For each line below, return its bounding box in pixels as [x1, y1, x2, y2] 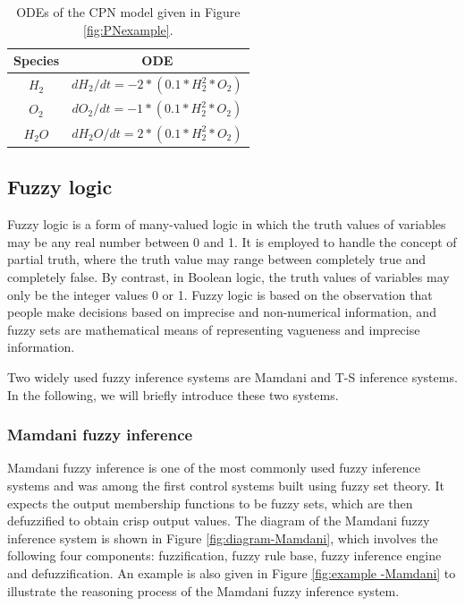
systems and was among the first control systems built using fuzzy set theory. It [7, 475, 444, 494]
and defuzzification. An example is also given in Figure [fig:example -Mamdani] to [7, 563, 456, 582]
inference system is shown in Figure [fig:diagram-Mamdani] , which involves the [7, 528, 438, 547]
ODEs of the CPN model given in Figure [16, 3, 241, 21]
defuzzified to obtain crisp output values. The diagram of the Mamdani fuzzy [7, 511, 430, 530]
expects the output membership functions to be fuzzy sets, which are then [7, 493, 413, 512]
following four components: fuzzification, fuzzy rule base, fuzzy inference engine [7, 546, 442, 565]
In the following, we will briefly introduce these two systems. [7, 385, 339, 404]
